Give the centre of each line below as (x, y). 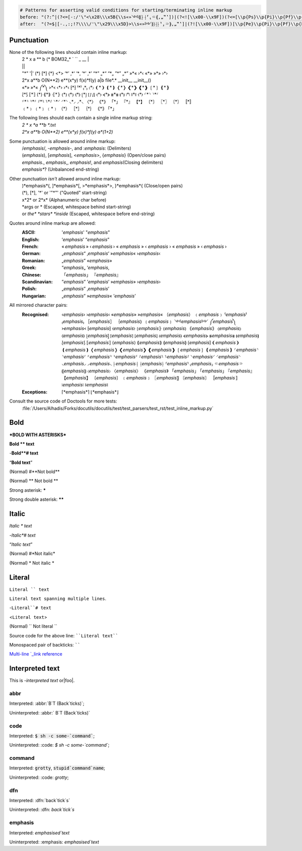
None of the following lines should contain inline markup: (68, 52)
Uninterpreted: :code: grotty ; (39, 777)
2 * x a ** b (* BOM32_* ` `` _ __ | (55, 59)
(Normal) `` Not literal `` (33, 626)
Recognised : (35, 314)
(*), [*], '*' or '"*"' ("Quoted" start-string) (64, 193)
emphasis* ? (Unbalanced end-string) (60, 169)
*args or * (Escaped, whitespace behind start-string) (77, 207)
